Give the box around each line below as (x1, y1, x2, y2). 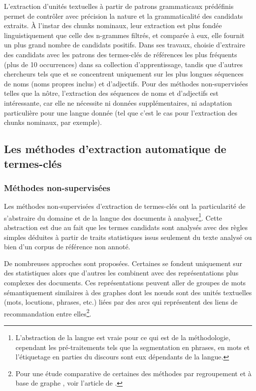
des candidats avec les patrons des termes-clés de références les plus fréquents (4, 49, 237, 59)
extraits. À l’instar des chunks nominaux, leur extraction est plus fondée (4, 20, 222, 31)
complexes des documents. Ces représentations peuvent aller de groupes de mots (4, 277, 246, 287)
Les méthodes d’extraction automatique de (4, 141, 226, 156)
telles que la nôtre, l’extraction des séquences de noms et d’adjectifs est (4, 88, 219, 98)
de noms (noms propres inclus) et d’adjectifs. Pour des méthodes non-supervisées (4, 78, 248, 88)
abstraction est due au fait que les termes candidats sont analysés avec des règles (4, 222, 248, 232)
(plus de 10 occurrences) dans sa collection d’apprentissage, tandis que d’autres (4, 59, 243, 69)
